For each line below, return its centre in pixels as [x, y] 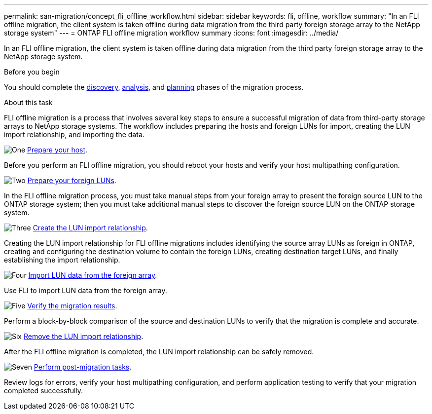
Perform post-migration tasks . [83, 367]
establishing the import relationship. [62, 260]
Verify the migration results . [72, 306]
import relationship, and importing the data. [74, 134]
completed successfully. [44, 391]
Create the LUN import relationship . [90, 228]
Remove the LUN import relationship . [83, 336]
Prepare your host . [57, 150]
